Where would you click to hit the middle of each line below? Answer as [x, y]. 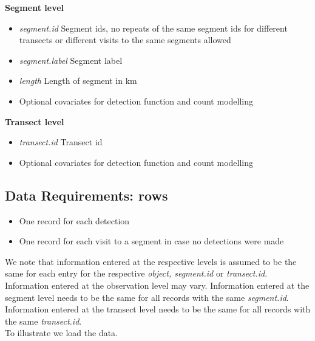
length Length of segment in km [78, 81]
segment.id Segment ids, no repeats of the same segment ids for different [153, 28]
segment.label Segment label [71, 60]
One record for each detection [74, 220]
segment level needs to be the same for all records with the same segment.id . [147, 297]
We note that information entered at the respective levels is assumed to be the [151, 261]
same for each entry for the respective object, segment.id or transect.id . [136, 273]
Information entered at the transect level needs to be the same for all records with [158, 309]
